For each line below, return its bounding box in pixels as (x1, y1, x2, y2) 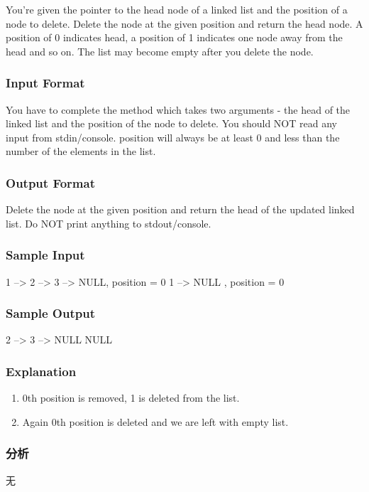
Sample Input (6, 246, 85, 264)
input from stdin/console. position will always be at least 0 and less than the (6, 129, 340, 144)
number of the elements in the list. (6, 144, 156, 159)
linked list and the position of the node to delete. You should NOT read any (6, 116, 337, 131)
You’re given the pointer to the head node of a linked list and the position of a (6, 2, 348, 16)
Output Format (6, 173, 95, 191)
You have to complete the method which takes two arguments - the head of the (6, 102, 351, 117)
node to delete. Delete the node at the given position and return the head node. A (6, 16, 363, 31)
